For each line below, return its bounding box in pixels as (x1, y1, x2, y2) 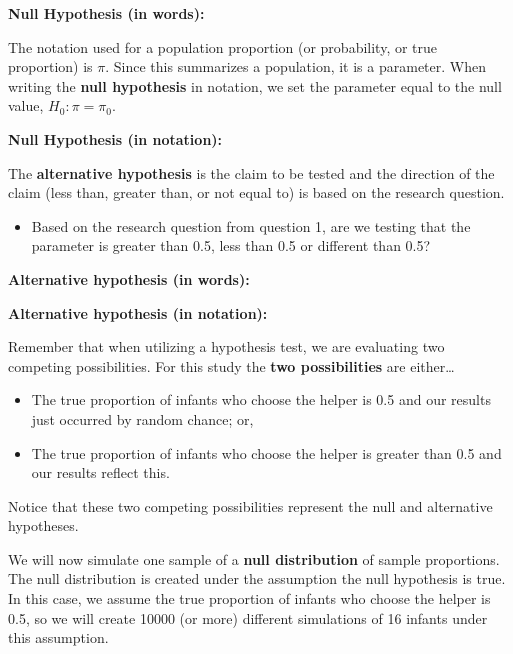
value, (8, 95, 44, 116)
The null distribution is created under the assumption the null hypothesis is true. (8, 568, 506, 589)
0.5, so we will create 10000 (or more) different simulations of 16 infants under (8, 607, 488, 628)
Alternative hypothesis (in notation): (8, 302, 268, 323)
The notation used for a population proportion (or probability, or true (8, 36, 438, 57)
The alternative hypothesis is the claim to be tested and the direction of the (8, 162, 495, 183)
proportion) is (8, 56, 93, 77)
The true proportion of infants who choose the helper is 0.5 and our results (31, 389, 491, 410)
